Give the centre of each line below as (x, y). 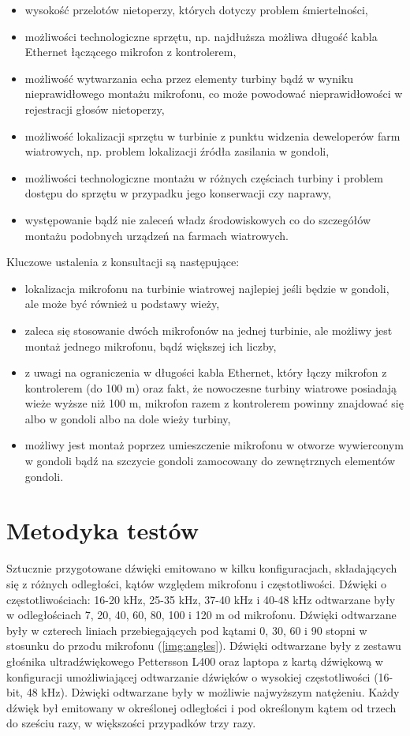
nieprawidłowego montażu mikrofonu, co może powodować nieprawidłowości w (214, 94)
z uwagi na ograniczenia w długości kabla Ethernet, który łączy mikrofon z (206, 372)
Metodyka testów (103, 530)
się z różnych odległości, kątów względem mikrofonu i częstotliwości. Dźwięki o (196, 583)
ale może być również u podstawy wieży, (122, 304)
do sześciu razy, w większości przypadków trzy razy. (131, 723)
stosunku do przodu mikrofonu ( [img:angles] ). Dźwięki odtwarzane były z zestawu (204, 646)
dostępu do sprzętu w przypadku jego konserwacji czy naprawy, (178, 193)
